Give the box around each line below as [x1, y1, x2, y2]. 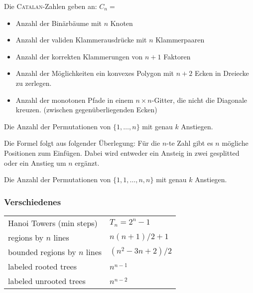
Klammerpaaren [155, 34, 205, 45]
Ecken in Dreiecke [194, 68, 249, 78]
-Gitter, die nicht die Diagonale [151, 94, 248, 105]
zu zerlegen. [15, 77, 52, 88]
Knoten [110, 17, 133, 28]
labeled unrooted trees [8, 275, 86, 287]
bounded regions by [8, 246, 76, 258]
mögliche [222, 138, 249, 148]
